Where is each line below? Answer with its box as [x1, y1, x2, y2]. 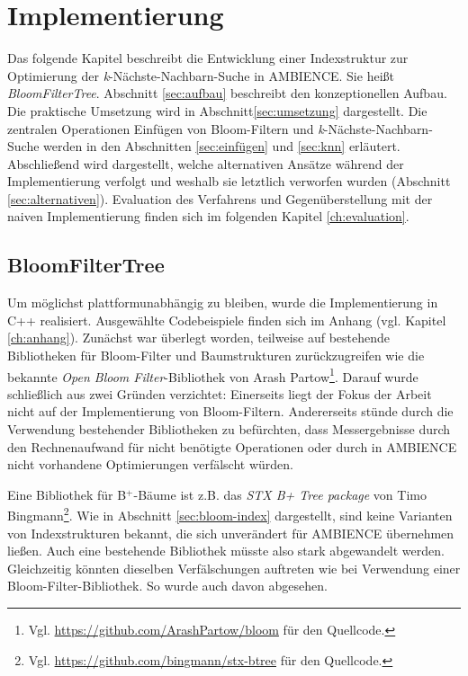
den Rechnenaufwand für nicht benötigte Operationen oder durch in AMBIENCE [7, 437, 457, 456]
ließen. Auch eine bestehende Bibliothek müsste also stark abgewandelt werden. [7, 541, 445, 560]
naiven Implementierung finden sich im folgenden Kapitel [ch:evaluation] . [7, 207, 409, 226]
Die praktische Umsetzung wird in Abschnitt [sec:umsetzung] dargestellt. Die [7, 101, 427, 120]
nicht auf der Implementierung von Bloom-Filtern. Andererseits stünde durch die [7, 402, 454, 421]
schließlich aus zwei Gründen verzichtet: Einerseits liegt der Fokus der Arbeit [7, 384, 432, 403]
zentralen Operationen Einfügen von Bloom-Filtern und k [7, 119, 324, 138]
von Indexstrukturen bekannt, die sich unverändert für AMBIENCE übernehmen [7, 523, 454, 542]
